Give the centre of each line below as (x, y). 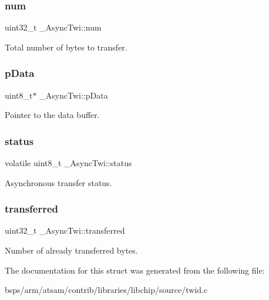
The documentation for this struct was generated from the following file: (135, 270)
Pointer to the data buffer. (52, 115)
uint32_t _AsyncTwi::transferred (65, 230)
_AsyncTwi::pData (74, 95)
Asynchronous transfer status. (58, 182)
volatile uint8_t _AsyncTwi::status (68, 163)
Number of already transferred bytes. (71, 250)
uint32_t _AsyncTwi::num (53, 27)
